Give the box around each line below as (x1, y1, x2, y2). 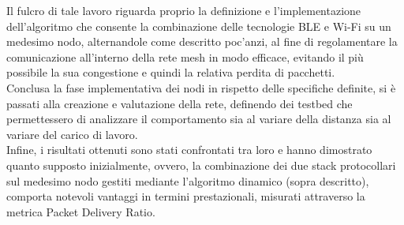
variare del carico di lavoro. (6, 126, 138, 142)
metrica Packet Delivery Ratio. (6, 203, 155, 219)
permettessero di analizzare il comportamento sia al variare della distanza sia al (6, 111, 391, 127)
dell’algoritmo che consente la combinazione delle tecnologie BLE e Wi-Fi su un (6, 17, 391, 34)
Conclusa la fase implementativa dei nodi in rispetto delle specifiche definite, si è (6, 79, 396, 96)
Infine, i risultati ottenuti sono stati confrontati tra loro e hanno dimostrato (6, 141, 372, 158)
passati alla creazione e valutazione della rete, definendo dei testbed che (6, 95, 353, 111)
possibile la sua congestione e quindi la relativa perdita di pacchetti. (6, 64, 335, 81)
